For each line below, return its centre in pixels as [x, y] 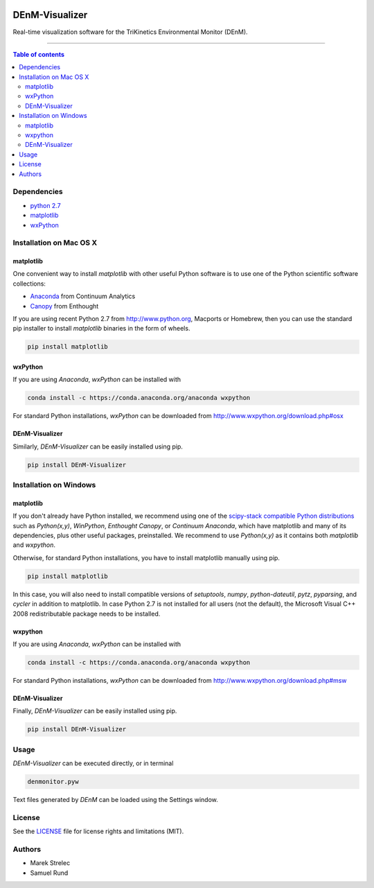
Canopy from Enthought [64, 306]
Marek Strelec [50, 863]
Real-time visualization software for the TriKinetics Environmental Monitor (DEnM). [131, 32]
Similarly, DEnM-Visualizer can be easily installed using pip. [98, 446]
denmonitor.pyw [53, 782]
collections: [29, 284]
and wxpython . [34, 545]
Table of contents [39, 54]
